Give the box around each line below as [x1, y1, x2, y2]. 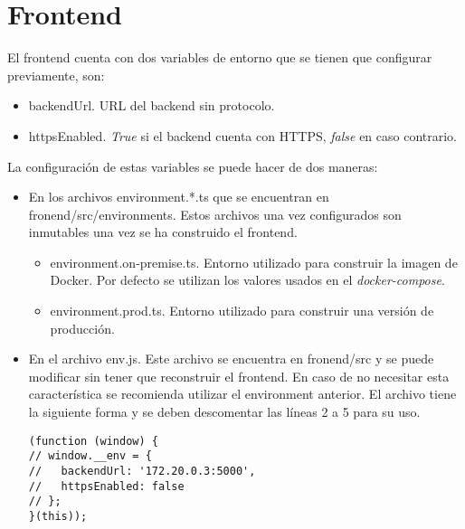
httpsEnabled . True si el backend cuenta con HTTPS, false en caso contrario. [28, 126, 458, 145]
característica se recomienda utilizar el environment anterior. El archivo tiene [28, 384, 457, 403]
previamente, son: [7, 65, 105, 84]
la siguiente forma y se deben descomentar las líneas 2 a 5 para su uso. [28, 402, 421, 421]
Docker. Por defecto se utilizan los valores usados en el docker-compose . [50, 270, 445, 289]
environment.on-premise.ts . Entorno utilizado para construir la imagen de [50, 252, 458, 271]
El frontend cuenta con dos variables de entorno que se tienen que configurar [7, 48, 432, 67]
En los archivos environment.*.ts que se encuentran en [28, 187, 329, 206]
